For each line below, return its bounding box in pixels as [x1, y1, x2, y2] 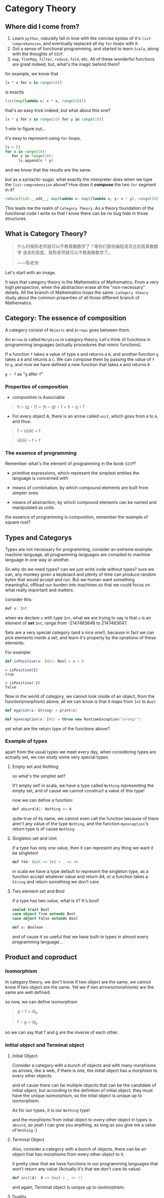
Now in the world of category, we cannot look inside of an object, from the [5, 693, 155, 699]
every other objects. [12, 1072, 53, 1078]
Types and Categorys [5, 533, 72, 542]
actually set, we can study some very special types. [5, 754, 109, 760]
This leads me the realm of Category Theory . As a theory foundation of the [5, 205, 154, 211]
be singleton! [12, 850, 39, 856]
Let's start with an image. [5, 269, 56, 275]
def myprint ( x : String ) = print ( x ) [5, 708, 78, 713]
